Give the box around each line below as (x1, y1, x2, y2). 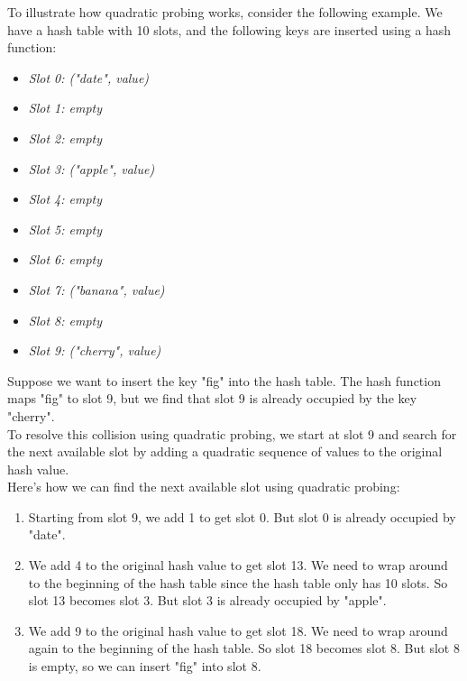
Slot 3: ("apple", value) (28, 159, 155, 178)
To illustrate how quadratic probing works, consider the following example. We (7, 3, 443, 21)
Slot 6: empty (28, 250, 103, 269)
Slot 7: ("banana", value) (28, 280, 165, 299)
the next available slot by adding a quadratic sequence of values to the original (7, 442, 443, 461)
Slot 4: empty (28, 189, 103, 208)
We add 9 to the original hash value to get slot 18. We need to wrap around (28, 621, 448, 640)
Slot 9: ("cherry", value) (28, 341, 161, 360)
